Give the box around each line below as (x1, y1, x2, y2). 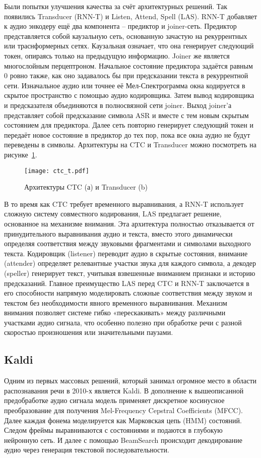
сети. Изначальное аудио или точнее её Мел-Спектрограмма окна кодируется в (4, 80, 245, 90)
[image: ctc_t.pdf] (24, 167, 89, 175)
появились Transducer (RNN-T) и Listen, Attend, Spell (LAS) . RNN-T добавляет (4, 11, 257, 21)
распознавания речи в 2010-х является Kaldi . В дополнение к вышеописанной (4, 385, 244, 395)
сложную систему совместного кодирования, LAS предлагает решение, (4, 208, 222, 219)
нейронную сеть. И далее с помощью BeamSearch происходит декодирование (4, 434, 243, 445)
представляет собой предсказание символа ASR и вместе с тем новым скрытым (4, 109, 249, 120)
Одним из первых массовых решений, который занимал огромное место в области (4, 375, 257, 386)
